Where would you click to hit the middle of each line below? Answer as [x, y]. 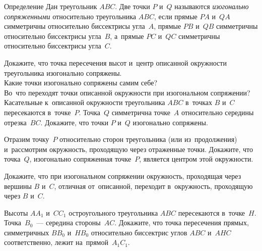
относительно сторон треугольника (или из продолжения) [148, 139]
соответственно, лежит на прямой [56, 242]
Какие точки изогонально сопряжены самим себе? [81, 83]
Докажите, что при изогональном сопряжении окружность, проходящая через [123, 175]
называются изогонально [212, 6]
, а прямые [127, 36]
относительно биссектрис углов [139, 232]
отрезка [15, 122]
